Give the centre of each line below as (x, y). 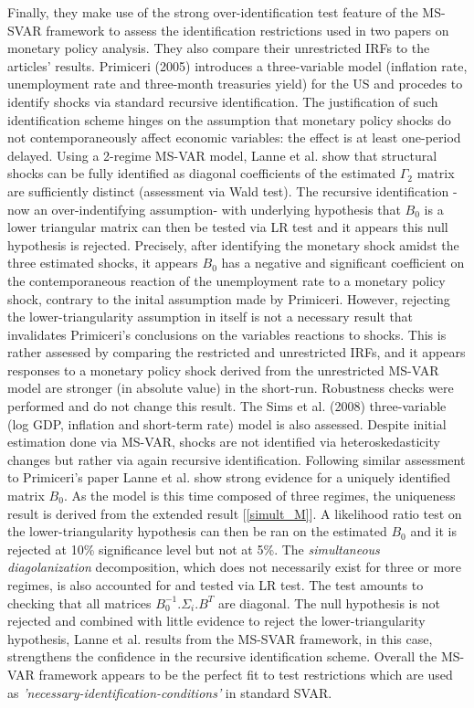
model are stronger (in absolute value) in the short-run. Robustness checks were (231, 388)
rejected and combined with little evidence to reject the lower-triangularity (216, 621)
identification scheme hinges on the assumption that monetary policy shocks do (229, 119)
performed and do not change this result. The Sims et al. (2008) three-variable (227, 406)
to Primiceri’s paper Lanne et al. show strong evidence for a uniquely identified (229, 477)
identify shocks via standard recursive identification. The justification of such (223, 101)
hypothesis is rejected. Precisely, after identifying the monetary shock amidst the (233, 244)
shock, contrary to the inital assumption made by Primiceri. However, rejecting (229, 298)
